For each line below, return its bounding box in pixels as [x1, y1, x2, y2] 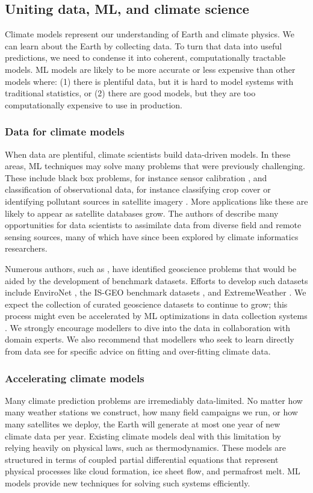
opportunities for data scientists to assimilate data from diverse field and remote [5, 219, 302, 231]
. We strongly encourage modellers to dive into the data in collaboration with [5, 321, 290, 333]
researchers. [5, 242, 48, 255]
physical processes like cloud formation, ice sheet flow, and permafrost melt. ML [5, 465, 300, 477]
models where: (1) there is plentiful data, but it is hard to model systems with [5, 75, 294, 87]
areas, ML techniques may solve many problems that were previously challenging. [5, 160, 305, 172]
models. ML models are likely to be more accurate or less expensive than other [5, 63, 296, 75]
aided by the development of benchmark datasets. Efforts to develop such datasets [5, 274, 308, 287]
